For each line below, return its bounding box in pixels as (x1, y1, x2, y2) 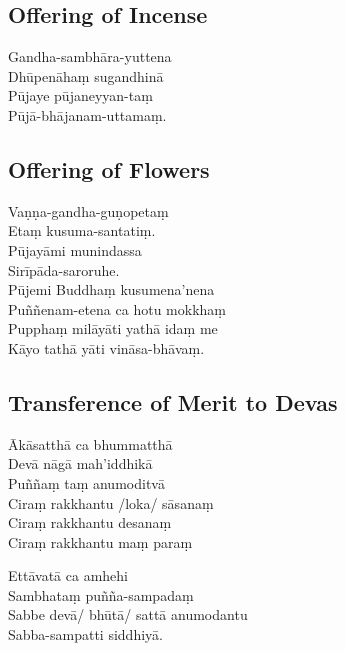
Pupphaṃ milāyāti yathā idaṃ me (8, 318, 218, 339)
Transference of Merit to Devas (8, 386, 338, 417)
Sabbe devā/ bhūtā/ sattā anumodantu (8, 604, 248, 625)
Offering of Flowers (8, 153, 210, 184)
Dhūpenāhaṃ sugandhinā (8, 65, 164, 86)
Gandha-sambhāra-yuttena (8, 46, 172, 67)
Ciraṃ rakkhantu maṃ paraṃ (8, 531, 193, 552)
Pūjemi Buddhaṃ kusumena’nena (8, 279, 215, 300)
